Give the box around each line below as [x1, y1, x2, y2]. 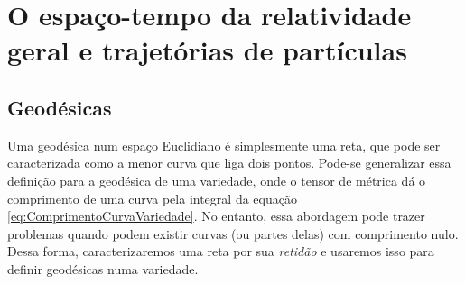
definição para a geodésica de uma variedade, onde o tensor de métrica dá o [7, 170, 426, 189]
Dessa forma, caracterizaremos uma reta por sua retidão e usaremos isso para [7, 242, 434, 261]
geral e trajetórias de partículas [7, 32, 407, 69]
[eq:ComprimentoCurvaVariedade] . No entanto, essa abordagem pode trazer [7, 206, 425, 225]
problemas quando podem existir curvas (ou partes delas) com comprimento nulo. [7, 224, 459, 243]
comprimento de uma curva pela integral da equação [7, 188, 297, 207]
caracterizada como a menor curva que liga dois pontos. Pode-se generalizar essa [7, 153, 451, 172]
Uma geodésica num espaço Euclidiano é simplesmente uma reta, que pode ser [7, 135, 441, 154]
